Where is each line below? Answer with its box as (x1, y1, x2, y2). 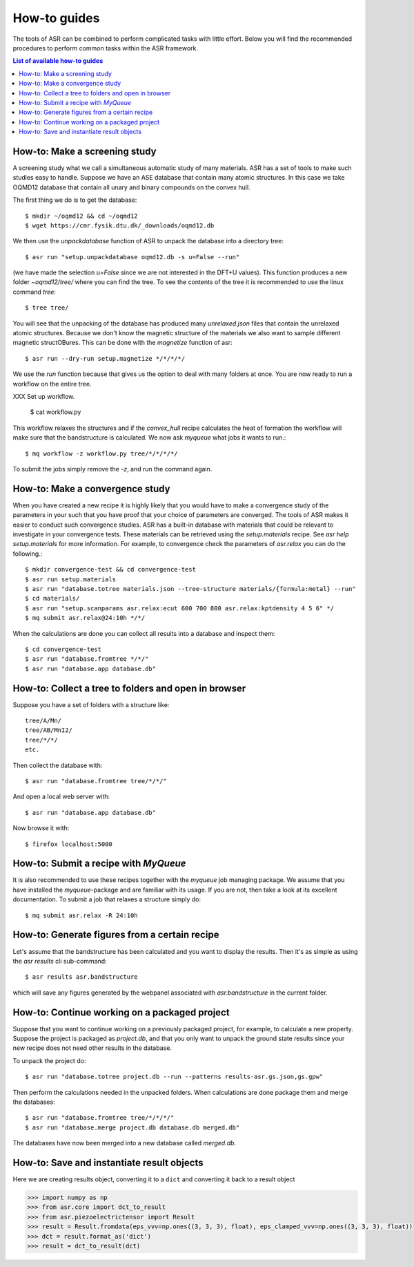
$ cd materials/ (25, 594, 80, 603)
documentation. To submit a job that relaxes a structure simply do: (12, 895, 201, 903)
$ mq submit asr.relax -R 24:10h (25, 911, 138, 919)
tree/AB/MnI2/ (25, 726, 72, 734)
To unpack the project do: (12, 1056, 86, 1064)
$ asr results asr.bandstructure (25, 973, 138, 981)
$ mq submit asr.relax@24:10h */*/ (25, 614, 146, 622)
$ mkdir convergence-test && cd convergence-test (25, 565, 197, 574)
